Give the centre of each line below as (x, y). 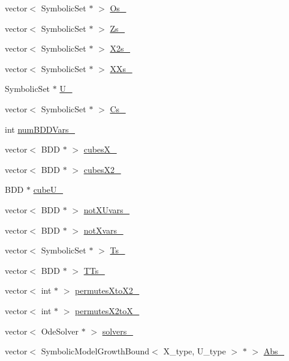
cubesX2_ (102, 169)
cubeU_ (48, 190)
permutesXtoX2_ (107, 290)
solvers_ (118, 331)
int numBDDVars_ (40, 129)
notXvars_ (103, 230)
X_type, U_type (195, 351)
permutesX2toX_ (107, 310)
